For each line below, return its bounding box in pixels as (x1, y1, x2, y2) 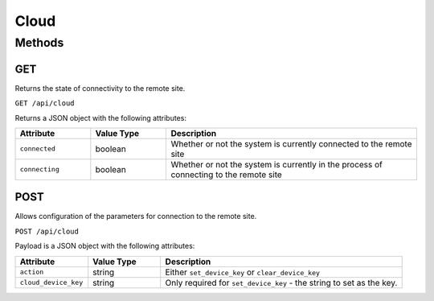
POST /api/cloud (14, 226, 80, 236)
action (19, 268, 44, 277)
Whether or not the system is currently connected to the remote (170, 138, 412, 149)
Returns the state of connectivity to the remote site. (14, 83, 186, 93)
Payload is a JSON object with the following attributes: (14, 241, 195, 251)
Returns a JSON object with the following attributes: (14, 113, 186, 122)
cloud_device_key (19, 278, 84, 287)
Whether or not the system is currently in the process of (170, 159, 383, 170)
